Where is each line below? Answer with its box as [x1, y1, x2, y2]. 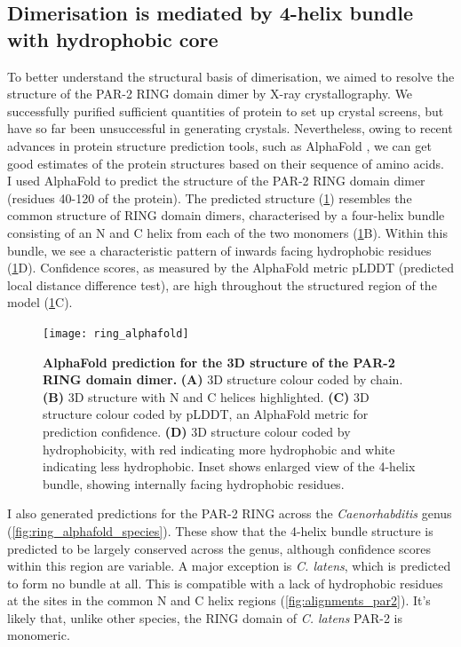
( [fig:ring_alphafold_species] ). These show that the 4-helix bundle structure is [7, 521, 433, 540]
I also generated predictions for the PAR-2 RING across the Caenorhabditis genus [7, 504, 452, 523]
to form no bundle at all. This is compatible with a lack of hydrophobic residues [7, 573, 443, 592]
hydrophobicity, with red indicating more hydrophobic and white [43, 439, 395, 458]
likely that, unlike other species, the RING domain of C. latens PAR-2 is [7, 608, 402, 627]
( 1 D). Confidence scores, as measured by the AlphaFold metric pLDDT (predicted [7, 258, 455, 277]
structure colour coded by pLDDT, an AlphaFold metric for [43, 405, 369, 423]
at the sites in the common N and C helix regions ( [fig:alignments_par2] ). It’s [7, 591, 431, 610]
